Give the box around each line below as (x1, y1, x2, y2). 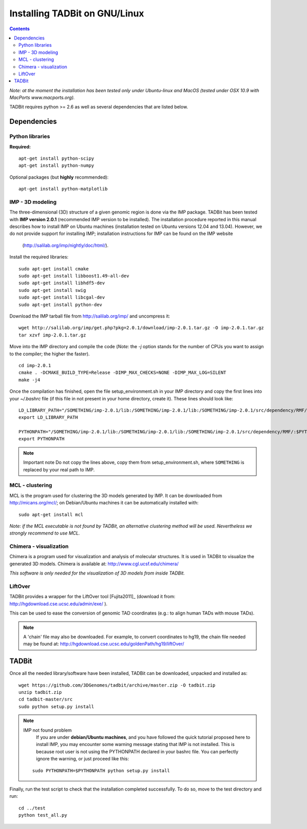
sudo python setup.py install (18, 704, 95, 709)
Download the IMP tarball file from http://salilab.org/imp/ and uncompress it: (9, 313, 170, 319)
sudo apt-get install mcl (18, 512, 84, 517)
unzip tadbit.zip (18, 689, 62, 695)
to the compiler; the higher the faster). (9, 351, 90, 357)
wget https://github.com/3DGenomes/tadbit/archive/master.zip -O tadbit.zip (18, 682, 216, 688)
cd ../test (18, 805, 46, 811)
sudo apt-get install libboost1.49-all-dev (18, 273, 129, 279)
